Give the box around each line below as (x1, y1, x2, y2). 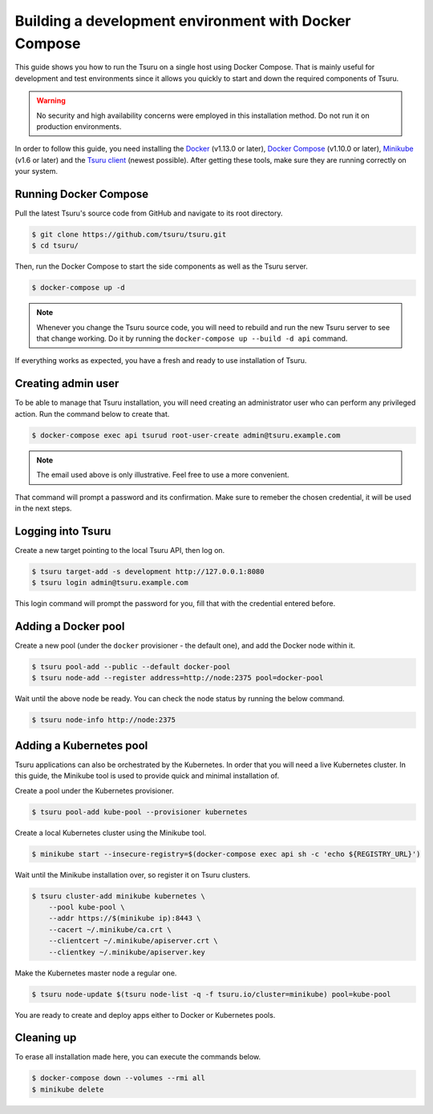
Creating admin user (14, 377, 119, 390)
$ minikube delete (31, 1084, 104, 1094)
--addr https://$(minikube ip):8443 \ (48, 914, 201, 923)
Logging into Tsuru (14, 524, 111, 538)
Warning (36, 96, 66, 106)
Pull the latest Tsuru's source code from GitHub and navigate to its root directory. (14, 208, 283, 218)
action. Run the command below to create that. (14, 409, 170, 418)
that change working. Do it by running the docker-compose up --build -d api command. (36, 333, 348, 344)
